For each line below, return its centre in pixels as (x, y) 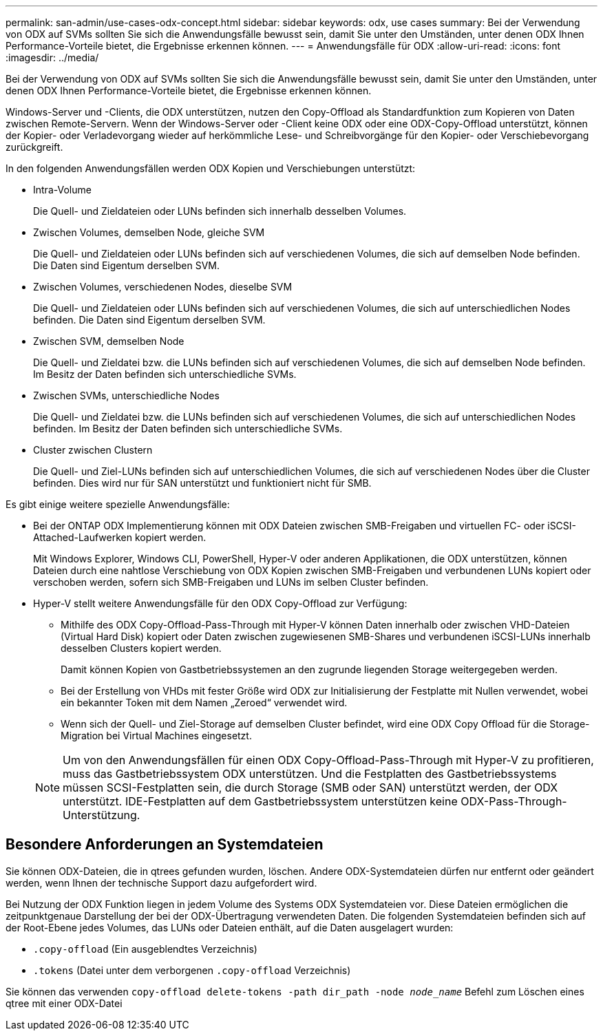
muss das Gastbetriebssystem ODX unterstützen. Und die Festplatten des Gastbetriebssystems (310, 774)
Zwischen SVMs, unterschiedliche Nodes (126, 395)
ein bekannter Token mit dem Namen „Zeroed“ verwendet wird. (204, 702)
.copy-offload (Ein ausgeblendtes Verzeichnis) (145, 949)
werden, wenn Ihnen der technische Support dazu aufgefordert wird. (161, 882)
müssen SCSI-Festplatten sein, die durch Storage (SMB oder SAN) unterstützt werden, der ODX (310, 787)
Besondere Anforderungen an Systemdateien (165, 845)
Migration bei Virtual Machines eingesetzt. (156, 736)
